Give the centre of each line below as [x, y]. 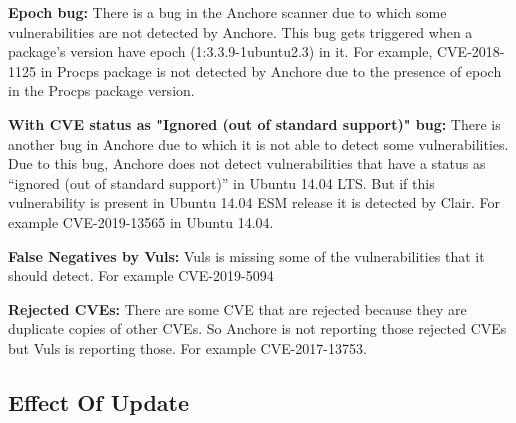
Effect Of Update [99, 401]
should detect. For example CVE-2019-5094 [141, 275]
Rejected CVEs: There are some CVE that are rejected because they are [237, 308]
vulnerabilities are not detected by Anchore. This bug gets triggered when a [240, 31]
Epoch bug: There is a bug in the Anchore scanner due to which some [227, 12]
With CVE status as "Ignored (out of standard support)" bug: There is [254, 123]
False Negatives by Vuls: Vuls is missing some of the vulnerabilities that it [246, 255]
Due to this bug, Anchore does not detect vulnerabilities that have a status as [247, 163]
